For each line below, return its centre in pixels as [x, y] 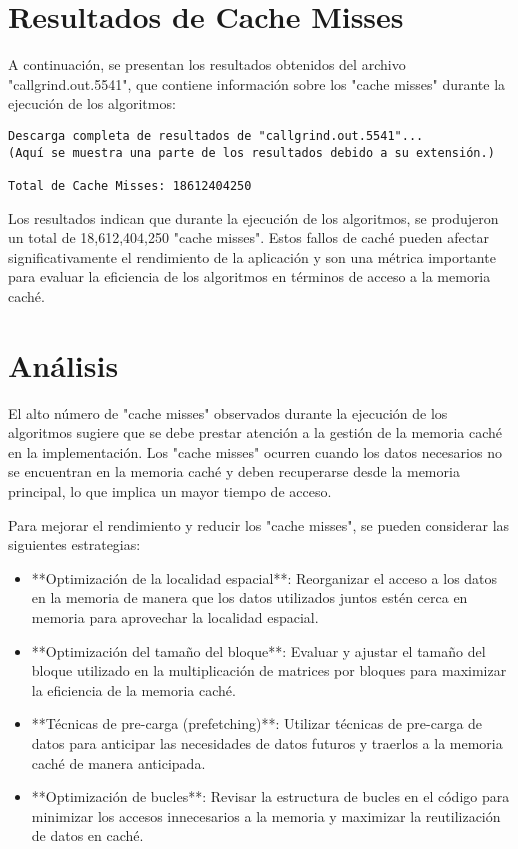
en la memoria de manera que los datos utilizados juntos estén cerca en [249, 597]
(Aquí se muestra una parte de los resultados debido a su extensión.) [251, 152]
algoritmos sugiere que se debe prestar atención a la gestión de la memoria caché [255, 432]
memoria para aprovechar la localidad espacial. [175, 616]
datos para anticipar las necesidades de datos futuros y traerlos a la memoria [267, 742]
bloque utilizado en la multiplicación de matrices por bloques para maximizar [269, 670]
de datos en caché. [87, 835]
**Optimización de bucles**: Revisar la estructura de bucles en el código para [270, 796]
